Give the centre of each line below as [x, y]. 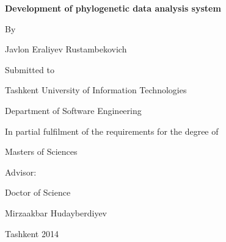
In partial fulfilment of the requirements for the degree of [112, 131]
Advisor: [21, 172]
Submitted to [30, 69]
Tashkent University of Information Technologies [96, 90]
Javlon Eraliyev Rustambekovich [66, 49]
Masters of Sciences [41, 151]
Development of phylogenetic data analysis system [113, 8]
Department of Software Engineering [73, 110]
